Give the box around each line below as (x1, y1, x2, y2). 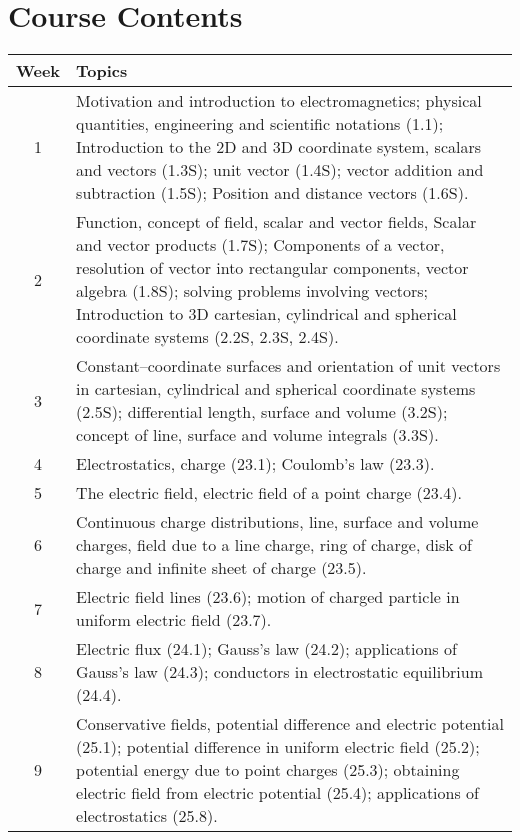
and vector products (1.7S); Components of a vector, (76, 233, 445, 257)
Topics (76, 59, 128, 83)
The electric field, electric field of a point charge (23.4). (76, 481, 462, 505)
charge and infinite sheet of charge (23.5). (76, 556, 367, 580)
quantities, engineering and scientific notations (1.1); (76, 112, 444, 136)
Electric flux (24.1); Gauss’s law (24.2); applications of (76, 637, 457, 661)
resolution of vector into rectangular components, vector (76, 256, 469, 280)
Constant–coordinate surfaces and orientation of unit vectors (76, 354, 501, 378)
